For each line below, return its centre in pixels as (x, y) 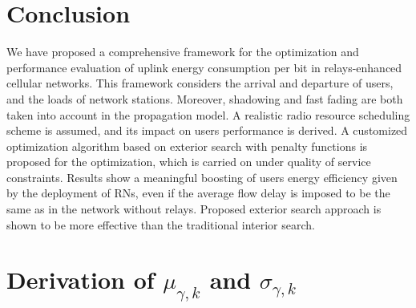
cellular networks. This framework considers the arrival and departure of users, (200, 83)
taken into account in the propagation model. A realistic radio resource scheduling (208, 114)
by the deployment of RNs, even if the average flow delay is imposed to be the (198, 193)
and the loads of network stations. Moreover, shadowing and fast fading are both (205, 98)
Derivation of (81, 280)
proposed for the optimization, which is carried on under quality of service (189, 162)
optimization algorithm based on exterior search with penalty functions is (187, 146)
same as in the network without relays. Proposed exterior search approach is (194, 209)
